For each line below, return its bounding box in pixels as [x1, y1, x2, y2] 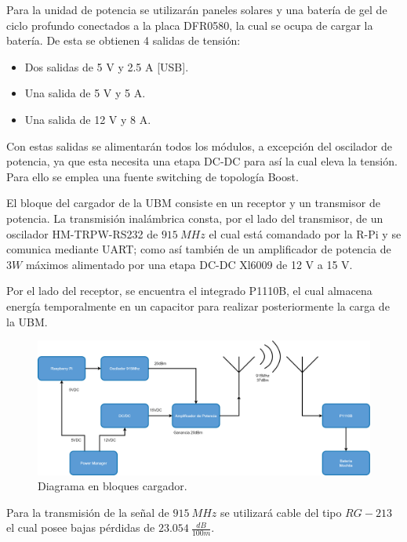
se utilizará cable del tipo [220, 504, 342, 520]
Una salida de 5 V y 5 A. [24, 85, 146, 101]
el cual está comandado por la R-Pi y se [209, 225, 402, 242]
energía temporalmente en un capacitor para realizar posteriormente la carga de [6, 297, 390, 314]
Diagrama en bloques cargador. [38, 478, 187, 494]
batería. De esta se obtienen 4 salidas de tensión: [6, 32, 241, 49]
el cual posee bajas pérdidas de [6, 519, 155, 536]
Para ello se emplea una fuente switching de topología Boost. [6, 168, 299, 184]
